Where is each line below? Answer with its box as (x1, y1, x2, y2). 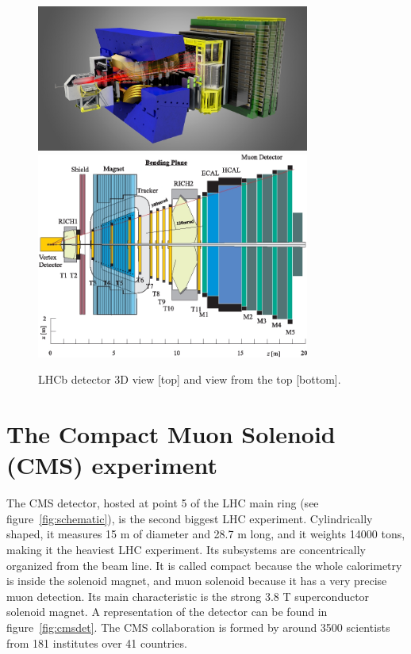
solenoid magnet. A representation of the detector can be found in (6, 603, 328, 620)
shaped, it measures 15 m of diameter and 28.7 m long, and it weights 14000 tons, (6, 526, 405, 542)
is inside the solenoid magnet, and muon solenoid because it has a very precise (6, 572, 387, 589)
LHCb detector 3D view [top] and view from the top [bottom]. (38, 371, 341, 388)
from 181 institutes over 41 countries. (6, 634, 187, 651)
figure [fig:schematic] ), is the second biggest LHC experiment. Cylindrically (6, 510, 373, 526)
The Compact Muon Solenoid (6, 418, 336, 450)
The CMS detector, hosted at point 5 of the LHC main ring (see (6, 495, 319, 511)
